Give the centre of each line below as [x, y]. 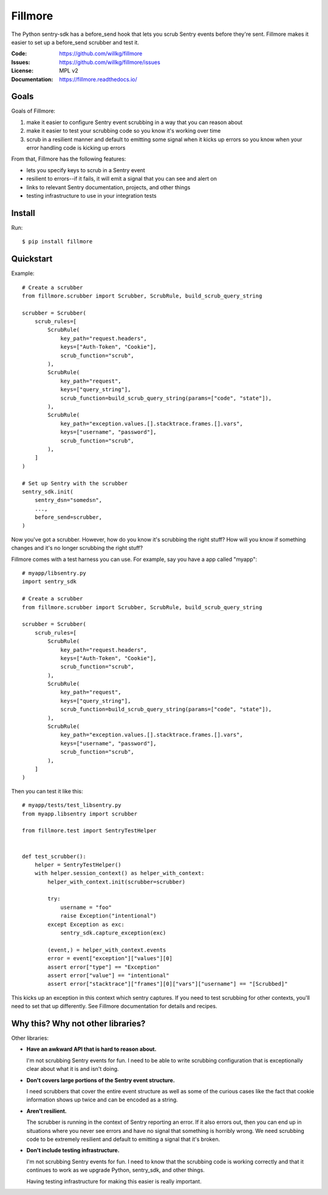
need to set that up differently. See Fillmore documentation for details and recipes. [114, 1006]
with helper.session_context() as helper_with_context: [119, 873]
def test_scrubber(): [54, 856]
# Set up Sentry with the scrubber [75, 483]
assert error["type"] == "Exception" [104, 967]
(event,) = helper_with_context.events [107, 950]
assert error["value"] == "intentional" [108, 975]
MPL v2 [69, 71]
